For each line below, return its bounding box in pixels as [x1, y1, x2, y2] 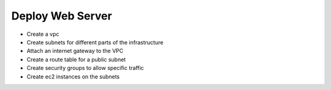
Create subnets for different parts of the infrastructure [26, 38, 164, 46]
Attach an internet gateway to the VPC [26, 47, 124, 55]
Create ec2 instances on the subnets [26, 73, 120, 80]
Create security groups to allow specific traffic [26, 64, 144, 72]
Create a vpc [26, 30, 59, 38]
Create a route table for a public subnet [26, 55, 126, 63]
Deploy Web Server [11, 9, 113, 22]
